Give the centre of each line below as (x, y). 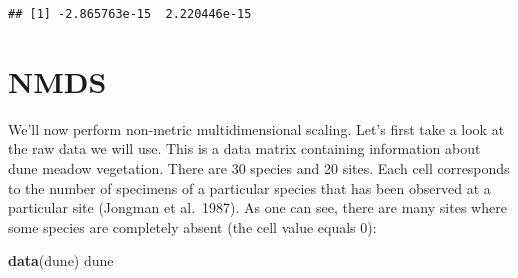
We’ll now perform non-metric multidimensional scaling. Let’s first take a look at (256, 128)
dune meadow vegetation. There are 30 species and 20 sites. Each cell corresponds (259, 167)
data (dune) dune (61, 260)
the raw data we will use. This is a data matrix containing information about (244, 148)
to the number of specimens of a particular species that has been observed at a (249, 187)
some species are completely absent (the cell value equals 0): (192, 226)
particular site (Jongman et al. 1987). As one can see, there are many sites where (257, 207)
